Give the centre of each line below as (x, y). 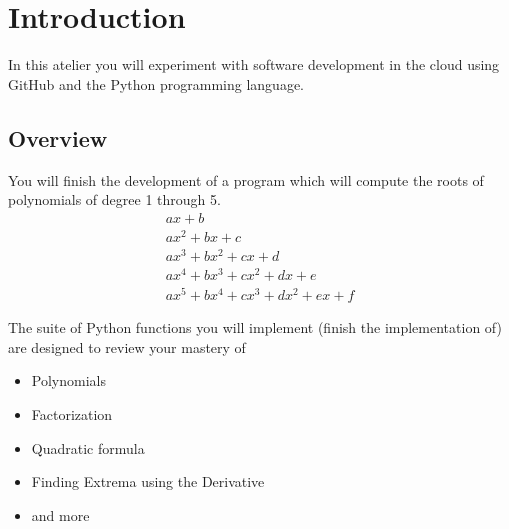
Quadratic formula (88, 447)
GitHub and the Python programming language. (156, 83)
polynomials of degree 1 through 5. (114, 199)
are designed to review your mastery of (127, 346)
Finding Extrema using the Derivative (148, 481)
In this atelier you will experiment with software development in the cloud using (254, 64)
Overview (58, 137)
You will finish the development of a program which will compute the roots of (246, 179)
